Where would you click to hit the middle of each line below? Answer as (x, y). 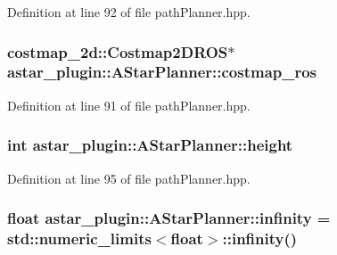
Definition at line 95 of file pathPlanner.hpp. (129, 178)
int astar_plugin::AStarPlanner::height (150, 145)
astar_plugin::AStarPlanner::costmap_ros (162, 72)
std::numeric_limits (79, 238)
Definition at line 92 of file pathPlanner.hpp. (129, 12)
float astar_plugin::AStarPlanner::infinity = (169, 218)
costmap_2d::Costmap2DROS (118, 51)
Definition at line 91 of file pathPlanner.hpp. (129, 105)
